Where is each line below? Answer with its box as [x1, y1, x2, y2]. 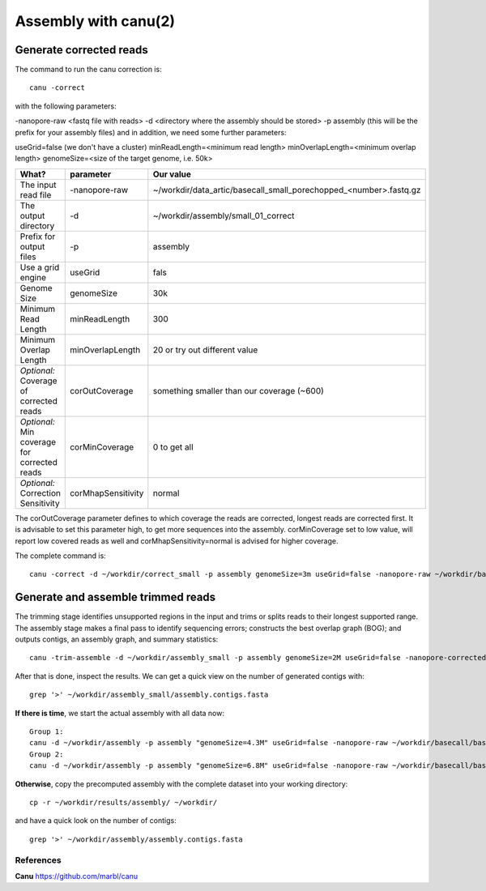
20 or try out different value [152, 344, 258, 356]
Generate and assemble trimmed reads [15, 590, 216, 604]
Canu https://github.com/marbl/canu [15, 871, 138, 880]
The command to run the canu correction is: [15, 65, 162, 75]
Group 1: [29, 727, 64, 736]
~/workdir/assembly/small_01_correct [152, 210, 295, 221]
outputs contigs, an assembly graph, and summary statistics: [15, 634, 219, 644]
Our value [152, 168, 192, 180]
